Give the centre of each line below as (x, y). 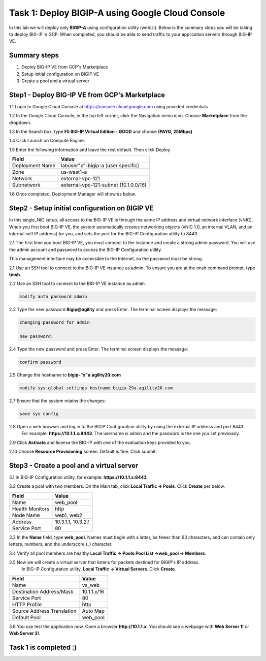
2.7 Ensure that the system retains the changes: (57, 401)
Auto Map (93, 611)
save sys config (39, 414)
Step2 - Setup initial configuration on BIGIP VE (81, 208)
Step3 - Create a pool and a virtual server (74, 465)
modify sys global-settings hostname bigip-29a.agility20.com (96, 388)
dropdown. (20, 123)
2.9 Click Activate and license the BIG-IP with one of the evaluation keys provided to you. (100, 442)
